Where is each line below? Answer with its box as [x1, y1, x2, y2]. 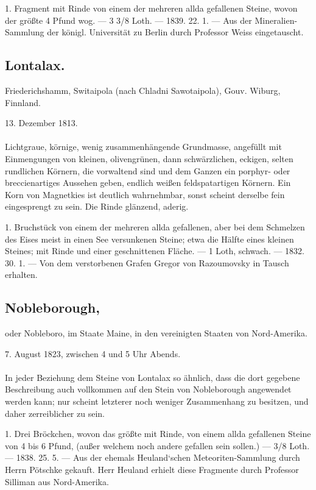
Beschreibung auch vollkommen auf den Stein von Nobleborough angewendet [5, 383, 292, 396]
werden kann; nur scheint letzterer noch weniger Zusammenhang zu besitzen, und [5, 395, 309, 408]
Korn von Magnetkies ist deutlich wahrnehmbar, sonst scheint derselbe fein [5, 188, 285, 201]
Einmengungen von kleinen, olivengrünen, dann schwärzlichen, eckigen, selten [5, 152, 293, 165]
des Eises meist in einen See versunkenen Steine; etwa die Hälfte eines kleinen [5, 232, 294, 245]
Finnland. [5, 96, 41, 108]
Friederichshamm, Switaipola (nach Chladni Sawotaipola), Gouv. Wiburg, [5, 83, 281, 96]
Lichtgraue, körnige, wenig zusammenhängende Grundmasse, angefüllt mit [5, 140, 282, 153]
